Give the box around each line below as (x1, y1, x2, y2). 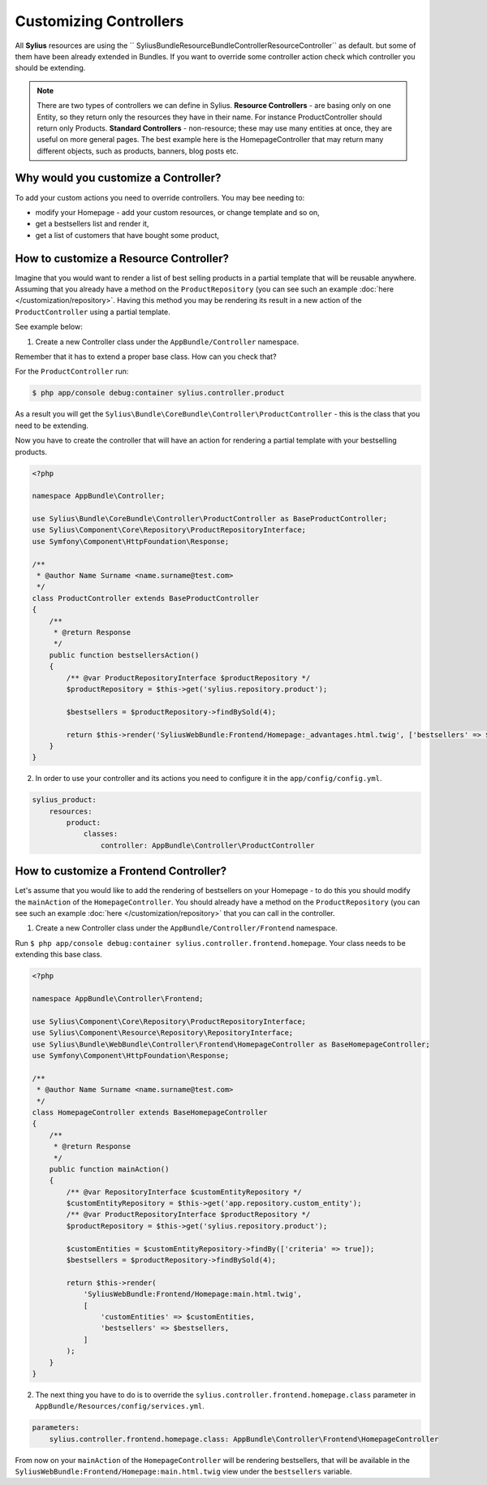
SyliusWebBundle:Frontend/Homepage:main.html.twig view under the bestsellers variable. (15, 1466, 352, 1477)
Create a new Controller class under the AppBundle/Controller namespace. (35, 337, 300, 347)
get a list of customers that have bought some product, (35, 230, 219, 240)
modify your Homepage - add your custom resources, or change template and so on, (35, 207, 320, 217)
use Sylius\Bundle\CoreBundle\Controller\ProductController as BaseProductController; (32, 514, 388, 524)
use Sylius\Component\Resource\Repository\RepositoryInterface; (32, 1028, 294, 1038)
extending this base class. (15, 950, 103, 960)
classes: (83, 829, 119, 839)
